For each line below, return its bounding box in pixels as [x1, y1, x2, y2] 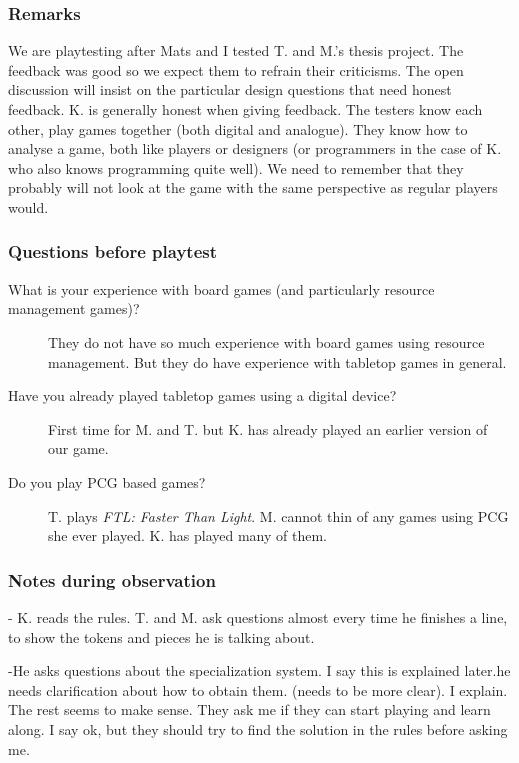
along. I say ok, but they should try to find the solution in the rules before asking [8, 718, 508, 739]
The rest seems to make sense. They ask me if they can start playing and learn [8, 699, 491, 720]
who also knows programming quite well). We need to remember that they [8, 157, 464, 178]
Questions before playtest [8, 239, 218, 264]
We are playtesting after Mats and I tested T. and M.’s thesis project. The [8, 40, 464, 61]
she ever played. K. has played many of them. [48, 525, 328, 546]
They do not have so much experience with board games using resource [48, 331, 485, 352]
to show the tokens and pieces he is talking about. [8, 626, 315, 647]
